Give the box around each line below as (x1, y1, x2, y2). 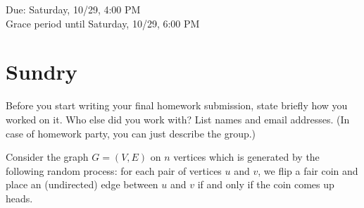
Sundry (6, 57, 77, 86)
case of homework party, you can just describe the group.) (6, 126, 256, 140)
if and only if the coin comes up (197, 177, 334, 192)
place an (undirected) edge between (6, 177, 158, 192)
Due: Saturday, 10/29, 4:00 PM (6, 2, 141, 16)
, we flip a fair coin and (258, 163, 358, 178)
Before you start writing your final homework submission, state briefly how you (6, 98, 348, 113)
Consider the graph (6, 149, 89, 164)
